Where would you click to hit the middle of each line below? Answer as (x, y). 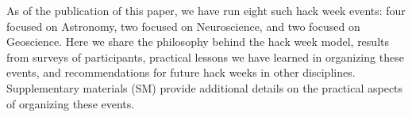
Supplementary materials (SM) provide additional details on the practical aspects (205, 87)
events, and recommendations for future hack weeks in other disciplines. (181, 72)
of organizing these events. (71, 103)
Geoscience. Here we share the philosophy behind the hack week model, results (198, 42)
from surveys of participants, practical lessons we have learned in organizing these (205, 57)
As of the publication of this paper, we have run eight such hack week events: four (206, 10)
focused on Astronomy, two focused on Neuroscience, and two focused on (183, 26)
